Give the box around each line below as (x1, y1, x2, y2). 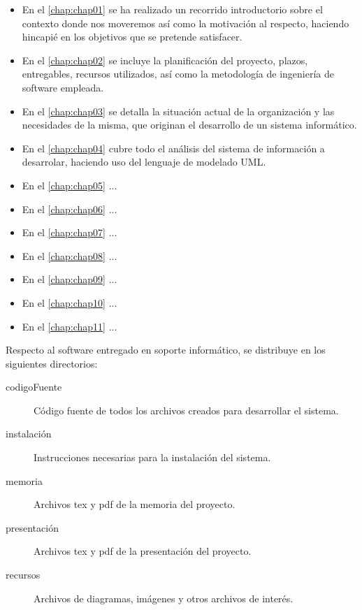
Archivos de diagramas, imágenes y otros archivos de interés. (34, 590, 294, 605)
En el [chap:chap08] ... (22, 248, 117, 263)
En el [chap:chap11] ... (22, 319, 117, 333)
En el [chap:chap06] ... (22, 201, 117, 216)
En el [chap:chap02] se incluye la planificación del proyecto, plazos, (22, 52, 308, 67)
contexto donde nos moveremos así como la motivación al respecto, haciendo (22, 15, 349, 30)
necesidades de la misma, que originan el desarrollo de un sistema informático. (22, 117, 357, 132)
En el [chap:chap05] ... (22, 177, 117, 192)
